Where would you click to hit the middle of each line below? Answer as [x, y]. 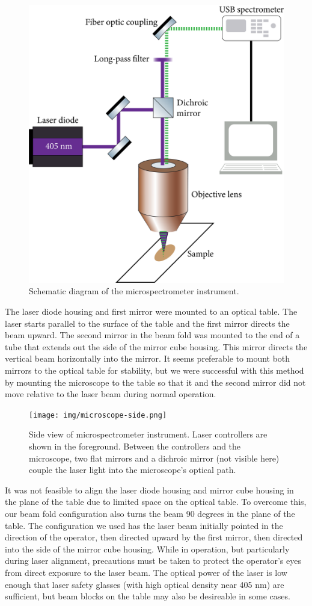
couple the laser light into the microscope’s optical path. [133, 470]
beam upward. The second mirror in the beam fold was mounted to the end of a [152, 335]
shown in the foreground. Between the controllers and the [135, 446]
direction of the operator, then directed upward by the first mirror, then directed [154, 537]
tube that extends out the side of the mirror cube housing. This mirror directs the [156, 346]
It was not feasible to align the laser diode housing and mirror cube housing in [149, 490]
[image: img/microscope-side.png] [98, 415]
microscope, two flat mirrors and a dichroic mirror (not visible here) [154, 458]
